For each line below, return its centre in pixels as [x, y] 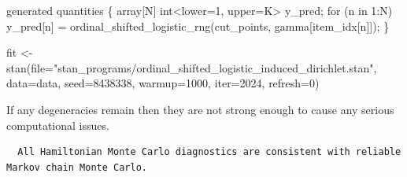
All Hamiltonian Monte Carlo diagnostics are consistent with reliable [209, 152]
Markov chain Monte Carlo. [77, 167]
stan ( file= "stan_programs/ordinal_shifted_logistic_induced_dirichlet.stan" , [192, 67]
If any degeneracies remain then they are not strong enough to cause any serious [200, 109]
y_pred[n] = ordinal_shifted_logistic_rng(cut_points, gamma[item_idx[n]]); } [198, 26]
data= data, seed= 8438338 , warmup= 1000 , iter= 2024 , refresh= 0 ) [163, 83]
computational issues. [58, 125]
